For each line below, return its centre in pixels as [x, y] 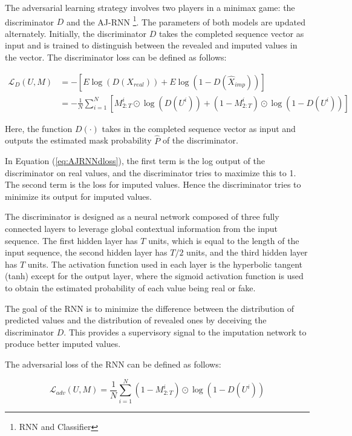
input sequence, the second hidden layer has [86, 252]
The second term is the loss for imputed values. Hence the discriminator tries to [153, 184]
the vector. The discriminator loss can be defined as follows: [116, 57]
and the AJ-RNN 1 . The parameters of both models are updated [186, 21]
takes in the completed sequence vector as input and [199, 128]
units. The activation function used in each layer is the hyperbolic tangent [165, 264]
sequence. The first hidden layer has [71, 240]
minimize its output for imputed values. [78, 196]
